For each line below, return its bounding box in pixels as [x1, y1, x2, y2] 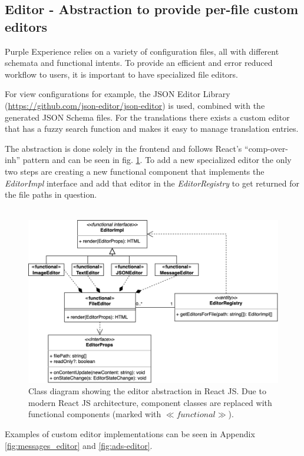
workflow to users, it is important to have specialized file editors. [5, 68, 239, 80]
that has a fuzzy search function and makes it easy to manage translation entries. [5, 122, 299, 135]
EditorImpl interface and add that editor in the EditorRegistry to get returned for [5, 177, 299, 189]
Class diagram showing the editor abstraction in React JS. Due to [28, 385, 266, 397]
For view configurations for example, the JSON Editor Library [5, 88, 230, 100]
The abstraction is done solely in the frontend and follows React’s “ [5, 142, 249, 154]
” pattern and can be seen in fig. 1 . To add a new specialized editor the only [16, 154, 292, 166]
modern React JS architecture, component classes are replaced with [28, 396, 272, 408]
